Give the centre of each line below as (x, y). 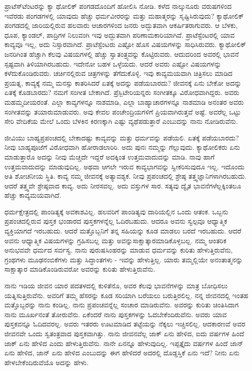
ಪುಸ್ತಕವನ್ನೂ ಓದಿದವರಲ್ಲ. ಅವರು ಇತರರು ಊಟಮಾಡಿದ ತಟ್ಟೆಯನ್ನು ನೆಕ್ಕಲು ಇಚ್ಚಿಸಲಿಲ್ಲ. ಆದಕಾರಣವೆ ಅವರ (125, 324)
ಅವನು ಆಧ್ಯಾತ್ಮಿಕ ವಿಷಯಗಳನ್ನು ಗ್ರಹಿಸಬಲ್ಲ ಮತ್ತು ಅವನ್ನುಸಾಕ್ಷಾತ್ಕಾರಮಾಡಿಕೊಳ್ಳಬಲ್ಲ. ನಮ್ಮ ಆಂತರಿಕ (115, 240)
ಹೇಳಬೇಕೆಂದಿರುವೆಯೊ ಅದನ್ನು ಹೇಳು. (47, 362)
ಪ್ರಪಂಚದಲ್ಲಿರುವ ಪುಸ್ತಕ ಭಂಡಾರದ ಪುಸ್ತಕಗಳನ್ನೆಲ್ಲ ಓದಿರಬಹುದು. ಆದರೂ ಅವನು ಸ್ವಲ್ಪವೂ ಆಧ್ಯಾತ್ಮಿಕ (116, 221)
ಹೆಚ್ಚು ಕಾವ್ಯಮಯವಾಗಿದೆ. (33, 195)
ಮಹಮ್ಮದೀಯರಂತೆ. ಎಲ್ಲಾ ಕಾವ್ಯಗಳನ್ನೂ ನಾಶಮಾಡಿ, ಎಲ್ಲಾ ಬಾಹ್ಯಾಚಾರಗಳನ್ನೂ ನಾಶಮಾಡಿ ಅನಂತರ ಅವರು (124, 102)
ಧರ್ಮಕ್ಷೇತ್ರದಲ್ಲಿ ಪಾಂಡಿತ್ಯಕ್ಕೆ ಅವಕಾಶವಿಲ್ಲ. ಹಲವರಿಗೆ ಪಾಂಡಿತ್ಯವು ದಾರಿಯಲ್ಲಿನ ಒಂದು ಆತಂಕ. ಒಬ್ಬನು (116, 211)
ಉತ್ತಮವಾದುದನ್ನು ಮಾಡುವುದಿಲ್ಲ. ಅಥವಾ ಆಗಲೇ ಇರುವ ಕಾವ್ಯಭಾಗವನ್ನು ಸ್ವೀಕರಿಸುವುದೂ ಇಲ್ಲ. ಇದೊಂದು (125, 166)
